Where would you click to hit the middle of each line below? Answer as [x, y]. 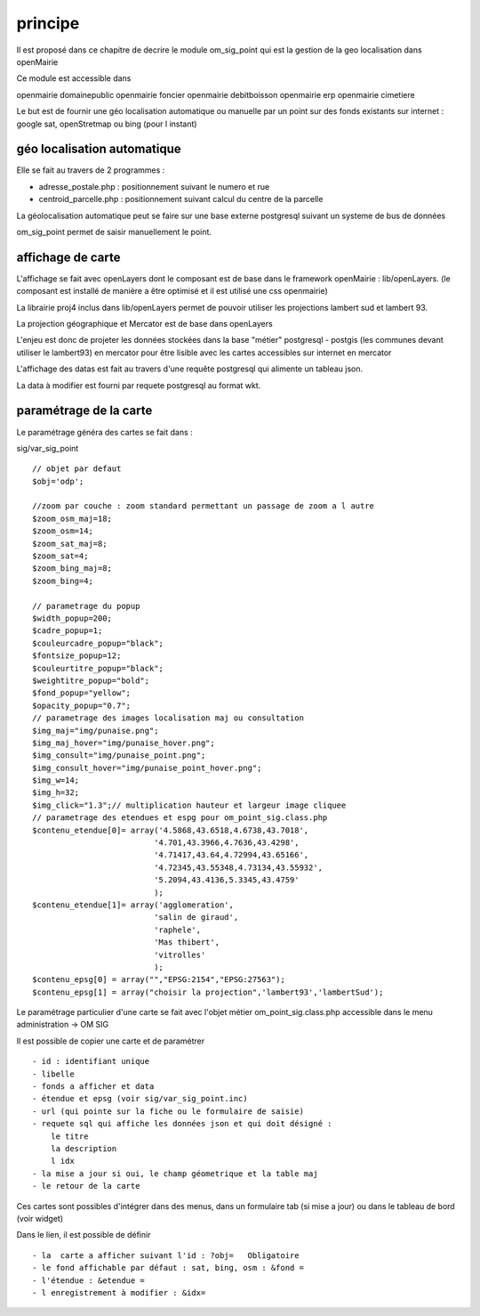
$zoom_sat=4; [60, 556]
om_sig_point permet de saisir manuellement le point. [114, 232]
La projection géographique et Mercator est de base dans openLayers [144, 324]
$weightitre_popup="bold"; [91, 680]
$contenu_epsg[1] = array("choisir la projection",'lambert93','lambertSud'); [208, 992]
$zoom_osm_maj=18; [72, 518]
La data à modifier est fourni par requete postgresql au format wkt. [139, 385]
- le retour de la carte [86, 1186]
